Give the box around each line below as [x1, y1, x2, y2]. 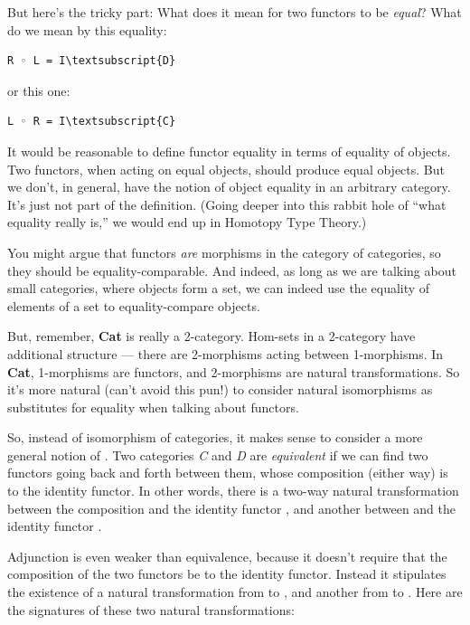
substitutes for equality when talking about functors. [7, 397, 299, 416]
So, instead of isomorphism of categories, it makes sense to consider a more [7, 428, 423, 447]
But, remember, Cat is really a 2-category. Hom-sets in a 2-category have [7, 327, 416, 346]
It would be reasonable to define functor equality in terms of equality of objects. [7, 141, 451, 160]
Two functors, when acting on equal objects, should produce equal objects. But [7, 159, 445, 178]
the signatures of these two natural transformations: [7, 600, 295, 619]
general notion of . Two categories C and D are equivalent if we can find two [7, 445, 428, 464]
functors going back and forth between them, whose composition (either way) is [7, 463, 448, 482]
